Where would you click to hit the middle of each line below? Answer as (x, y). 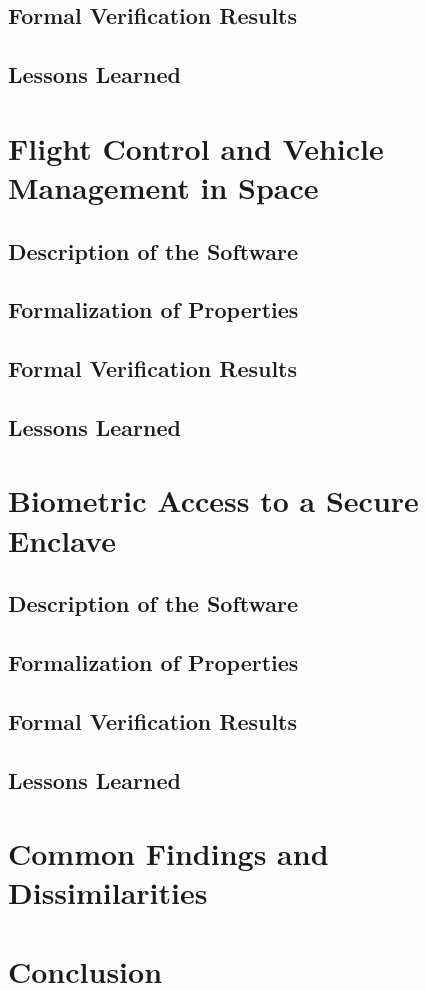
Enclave (62, 539)
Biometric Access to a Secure (213, 500)
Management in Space (163, 186)
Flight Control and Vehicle (196, 147)
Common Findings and (168, 853)
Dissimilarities (108, 892)
